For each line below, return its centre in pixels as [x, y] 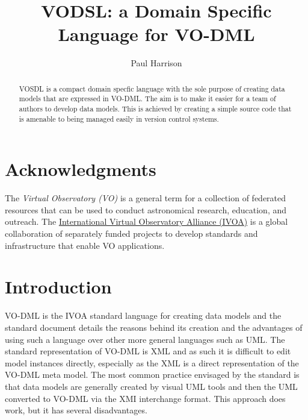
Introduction [58, 287]
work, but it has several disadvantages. [76, 410]
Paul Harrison [156, 63]
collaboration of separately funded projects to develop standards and [131, 234]
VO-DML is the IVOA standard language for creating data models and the [143, 315]
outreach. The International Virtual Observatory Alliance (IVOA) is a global [146, 221]
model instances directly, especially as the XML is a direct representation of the [152, 362]
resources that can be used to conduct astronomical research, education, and [146, 209]
